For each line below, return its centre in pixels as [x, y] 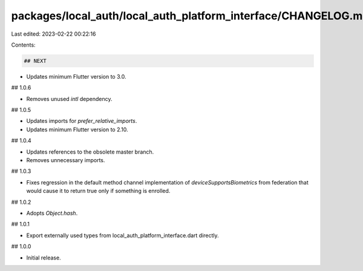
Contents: [23, 45]
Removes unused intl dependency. [69, 99]
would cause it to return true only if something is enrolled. [98, 191]
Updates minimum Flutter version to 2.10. [77, 129]
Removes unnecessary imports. [66, 160]
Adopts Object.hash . [52, 213]
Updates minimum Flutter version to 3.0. [76, 76]
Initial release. [44, 258]
